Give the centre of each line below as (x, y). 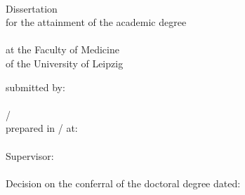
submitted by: (35, 87)
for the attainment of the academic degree (96, 22)
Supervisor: (30, 155)
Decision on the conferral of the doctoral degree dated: (123, 183)
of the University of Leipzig (65, 63)
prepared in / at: (42, 128)
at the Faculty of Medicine (62, 49)
